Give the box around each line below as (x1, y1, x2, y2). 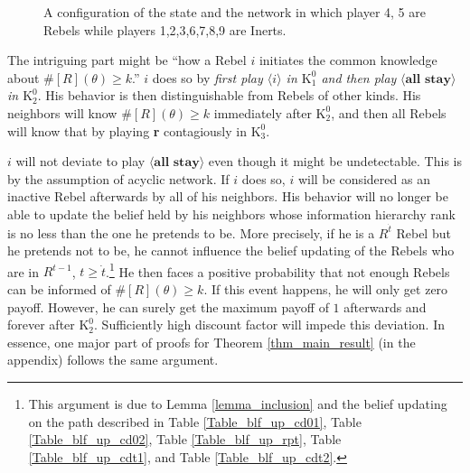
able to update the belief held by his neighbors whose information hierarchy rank (7, 204, 456, 223)
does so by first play (152, 68, 263, 87)
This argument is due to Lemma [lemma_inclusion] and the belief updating (28, 394, 447, 413)
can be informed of (7, 280, 111, 299)
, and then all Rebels (331, 103, 446, 122)
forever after (7, 315, 75, 334)
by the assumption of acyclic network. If (7, 169, 230, 188)
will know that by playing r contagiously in (7, 121, 247, 140)
